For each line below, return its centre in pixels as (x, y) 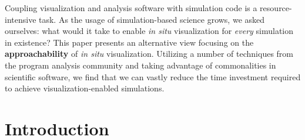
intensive (21, 19)
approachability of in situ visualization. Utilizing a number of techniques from (149, 54)
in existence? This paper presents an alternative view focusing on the (129, 42)
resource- (276, 8)
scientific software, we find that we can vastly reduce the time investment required (153, 76)
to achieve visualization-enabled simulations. (85, 88)
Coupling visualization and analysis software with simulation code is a (131, 8)
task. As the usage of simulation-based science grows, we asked (152, 19)
